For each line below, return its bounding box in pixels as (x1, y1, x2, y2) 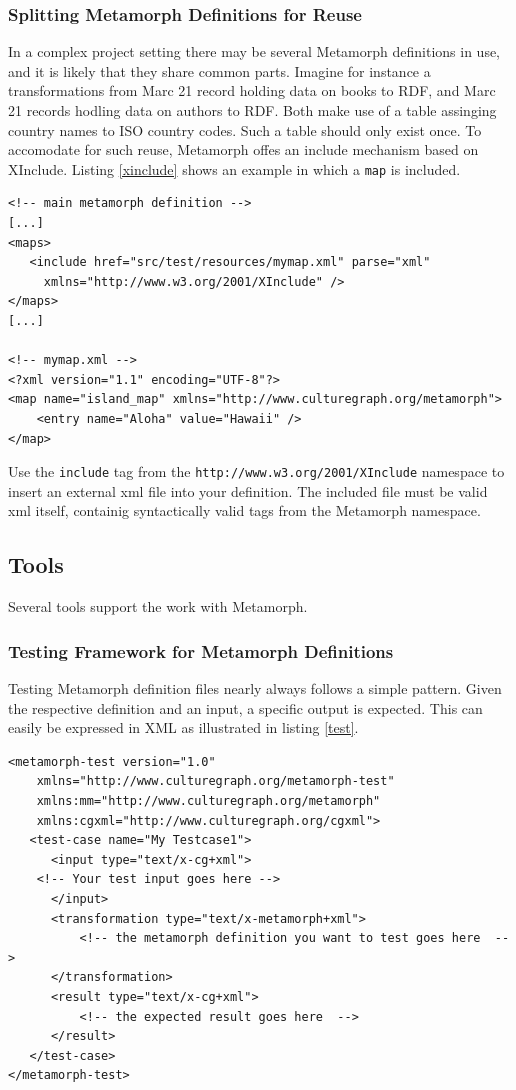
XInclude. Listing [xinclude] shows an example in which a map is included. (8, 158, 461, 179)
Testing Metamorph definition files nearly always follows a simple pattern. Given (8, 678, 502, 699)
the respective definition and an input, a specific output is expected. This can (8, 697, 483, 718)
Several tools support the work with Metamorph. (8, 596, 308, 617)
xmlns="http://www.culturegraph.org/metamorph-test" (36, 774, 395, 789)
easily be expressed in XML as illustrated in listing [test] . (8, 717, 359, 738)
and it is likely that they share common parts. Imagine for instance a (8, 60, 431, 81)
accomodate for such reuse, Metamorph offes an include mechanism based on (8, 139, 479, 160)
